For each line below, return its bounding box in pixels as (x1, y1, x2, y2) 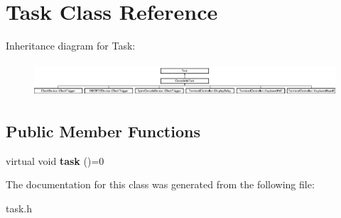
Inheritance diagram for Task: (6, 38, 136, 53)
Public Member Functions (6, 120, 200, 142)
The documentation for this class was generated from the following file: (6, 177, 315, 192)
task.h (6, 200, 33, 215)
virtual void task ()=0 (6, 153, 104, 168)
